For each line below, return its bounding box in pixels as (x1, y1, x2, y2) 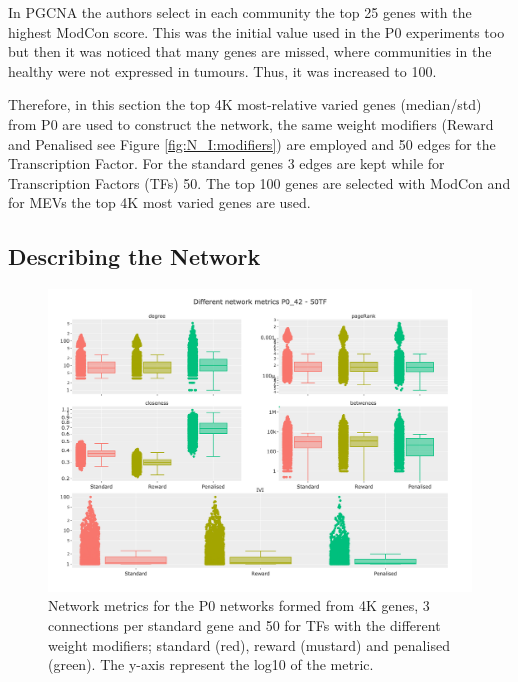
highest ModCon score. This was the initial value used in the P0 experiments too (8, 21, 505, 42)
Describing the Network (8, 241, 261, 272)
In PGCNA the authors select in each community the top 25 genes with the (8, 2, 472, 22)
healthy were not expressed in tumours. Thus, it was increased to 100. (8, 60, 437, 81)
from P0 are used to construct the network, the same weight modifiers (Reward (8, 113, 494, 134)
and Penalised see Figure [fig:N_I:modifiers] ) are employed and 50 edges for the (8, 133, 496, 154)
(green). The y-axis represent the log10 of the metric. (48, 654, 374, 675)
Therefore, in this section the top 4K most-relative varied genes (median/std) (8, 94, 482, 115)
